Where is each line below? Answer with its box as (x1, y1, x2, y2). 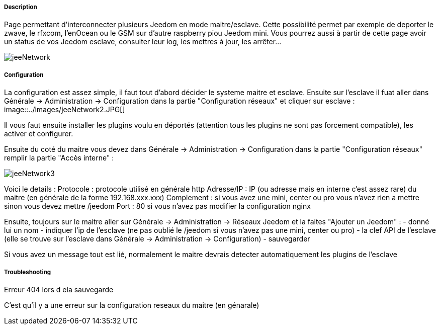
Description (4, 4, 37, 11)
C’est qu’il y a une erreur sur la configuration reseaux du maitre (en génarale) (4, 300, 259, 309)
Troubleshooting (4, 268, 51, 276)
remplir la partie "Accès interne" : (4, 153, 114, 162)
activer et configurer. (4, 129, 73, 138)
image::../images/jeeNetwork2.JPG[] (4, 105, 125, 114)
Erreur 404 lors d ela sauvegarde (4, 285, 114, 294)
